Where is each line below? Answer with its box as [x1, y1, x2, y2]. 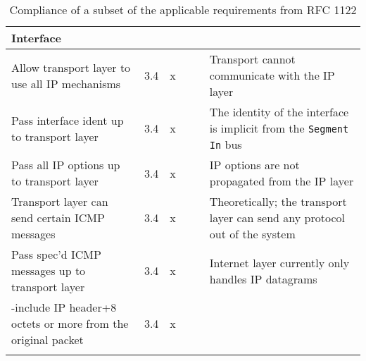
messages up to [11, 262, 86, 279]
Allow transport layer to [11, 59, 131, 75]
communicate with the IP [209, 67, 335, 83]
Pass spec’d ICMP [11, 246, 101, 262]
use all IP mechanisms [11, 75, 121, 92]
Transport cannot [209, 51, 296, 67]
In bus [209, 136, 242, 152]
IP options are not [209, 157, 300, 173]
